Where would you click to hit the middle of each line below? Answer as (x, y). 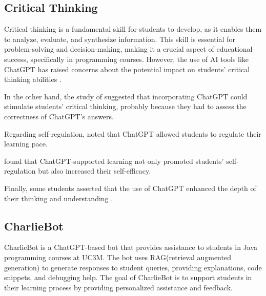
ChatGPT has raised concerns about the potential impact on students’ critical (127, 69)
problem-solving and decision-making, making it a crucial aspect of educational (128, 49)
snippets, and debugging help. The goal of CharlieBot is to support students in (128, 277)
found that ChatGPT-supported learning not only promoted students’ (114, 161)
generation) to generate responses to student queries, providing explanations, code (133, 267)
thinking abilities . (33, 79)
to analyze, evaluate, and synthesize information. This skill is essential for (120, 39)
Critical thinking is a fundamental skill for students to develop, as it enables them (133, 29)
